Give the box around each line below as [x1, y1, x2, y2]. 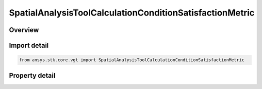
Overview [9, 26, 39, 34]
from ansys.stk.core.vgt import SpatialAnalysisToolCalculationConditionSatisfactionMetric [19, 57, 245, 63]
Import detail [9, 41, 49, 50]
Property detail [9, 71, 56, 80]
